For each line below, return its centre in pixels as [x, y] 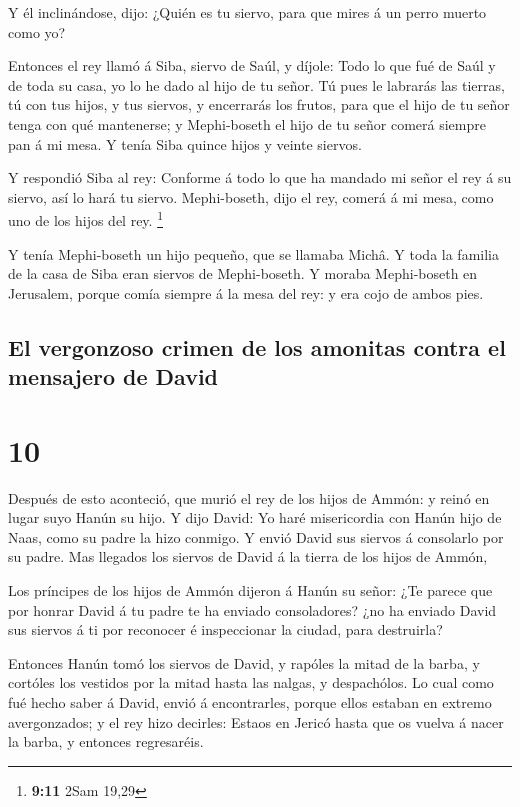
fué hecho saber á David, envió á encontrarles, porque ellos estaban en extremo [250, 702]
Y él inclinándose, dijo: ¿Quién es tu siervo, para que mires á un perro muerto [247, 12]
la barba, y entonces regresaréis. [106, 741]
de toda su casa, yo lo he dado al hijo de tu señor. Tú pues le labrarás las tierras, [256, 84]
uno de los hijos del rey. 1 [85, 218]
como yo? [37, 31]
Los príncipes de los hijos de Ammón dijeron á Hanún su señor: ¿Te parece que [250, 590]
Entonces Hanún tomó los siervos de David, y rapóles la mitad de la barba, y [244, 662]
